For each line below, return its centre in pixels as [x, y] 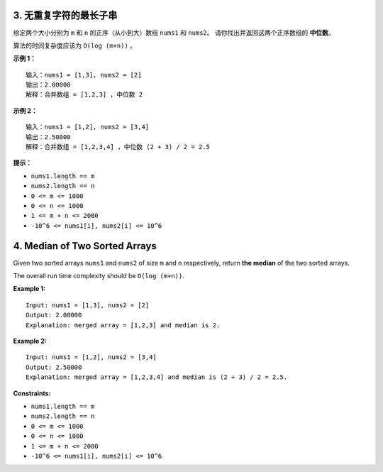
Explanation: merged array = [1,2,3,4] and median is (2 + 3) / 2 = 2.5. [157, 377]
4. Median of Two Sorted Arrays [85, 246]
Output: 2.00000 [54, 315]
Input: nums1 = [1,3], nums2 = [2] [88, 305]
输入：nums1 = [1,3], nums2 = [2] [84, 75]
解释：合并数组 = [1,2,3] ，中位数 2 [84, 95]
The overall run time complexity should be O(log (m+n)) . [99, 276]
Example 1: [29, 289]
